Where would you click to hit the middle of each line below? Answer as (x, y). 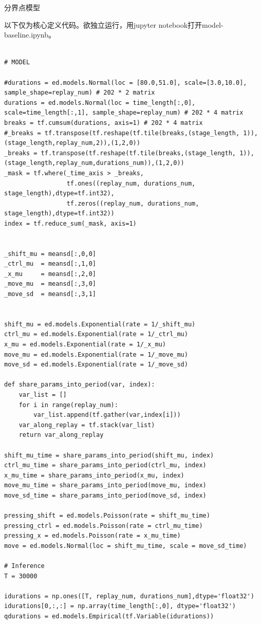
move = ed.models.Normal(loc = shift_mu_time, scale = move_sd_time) (126, 546)
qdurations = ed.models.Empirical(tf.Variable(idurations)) (109, 617)
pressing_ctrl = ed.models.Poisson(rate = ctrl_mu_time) (104, 526)
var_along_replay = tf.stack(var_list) (87, 425)
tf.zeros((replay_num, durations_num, (133, 203)
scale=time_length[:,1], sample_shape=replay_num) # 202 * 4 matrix (124, 113)
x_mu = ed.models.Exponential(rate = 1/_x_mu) (85, 344)
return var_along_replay (61, 435)
